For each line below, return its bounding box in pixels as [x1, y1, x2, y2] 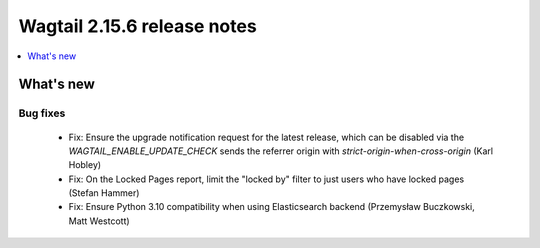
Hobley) [68, 159, 102, 171]
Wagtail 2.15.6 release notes [18, 15, 257, 37]
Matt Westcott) [68, 215, 130, 227]
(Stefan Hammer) [68, 187, 140, 199]
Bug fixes [18, 106, 66, 120]
